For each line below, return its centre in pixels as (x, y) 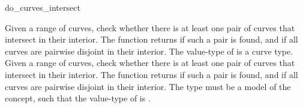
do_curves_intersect (43, 7)
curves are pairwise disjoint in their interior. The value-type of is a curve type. (149, 51)
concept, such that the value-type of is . (78, 98)
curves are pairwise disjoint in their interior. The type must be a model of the (148, 86)
